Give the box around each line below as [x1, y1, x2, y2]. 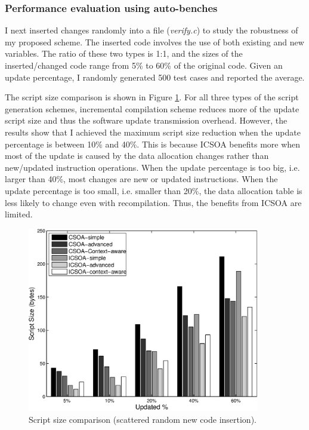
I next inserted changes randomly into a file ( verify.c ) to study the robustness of [5, 24, 298, 36]
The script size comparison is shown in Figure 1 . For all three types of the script [5, 91, 299, 103]
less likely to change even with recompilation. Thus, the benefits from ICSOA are [5, 196, 302, 208]
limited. [5, 208, 33, 220]
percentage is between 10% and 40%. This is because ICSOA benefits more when [5, 137, 301, 150]
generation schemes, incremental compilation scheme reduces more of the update [5, 102, 299, 115]
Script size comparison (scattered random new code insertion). [29, 413, 257, 425]
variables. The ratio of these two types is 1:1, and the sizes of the [5, 47, 243, 60]
